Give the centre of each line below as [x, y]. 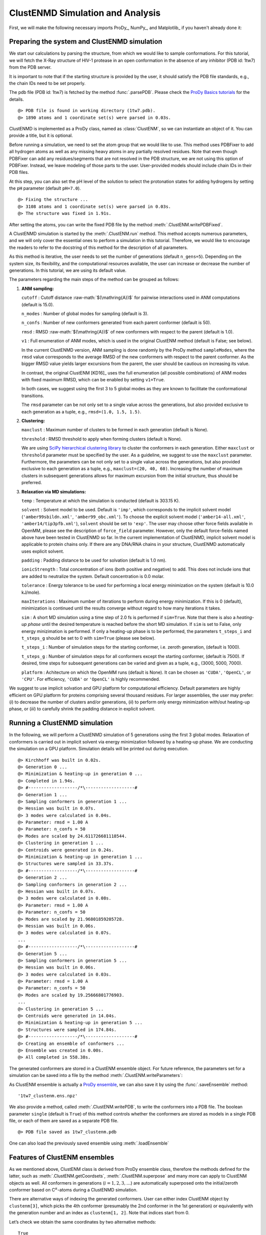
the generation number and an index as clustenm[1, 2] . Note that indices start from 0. [99, 1213]
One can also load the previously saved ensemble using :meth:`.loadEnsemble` [89, 1143]
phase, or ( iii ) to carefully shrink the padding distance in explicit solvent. [82, 709]
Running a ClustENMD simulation [61, 723]
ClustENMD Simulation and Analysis [85, 13]
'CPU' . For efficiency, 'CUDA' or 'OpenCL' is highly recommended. [91, 679]
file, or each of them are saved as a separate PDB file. [64, 1121]
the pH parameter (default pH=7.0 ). [45, 188]
